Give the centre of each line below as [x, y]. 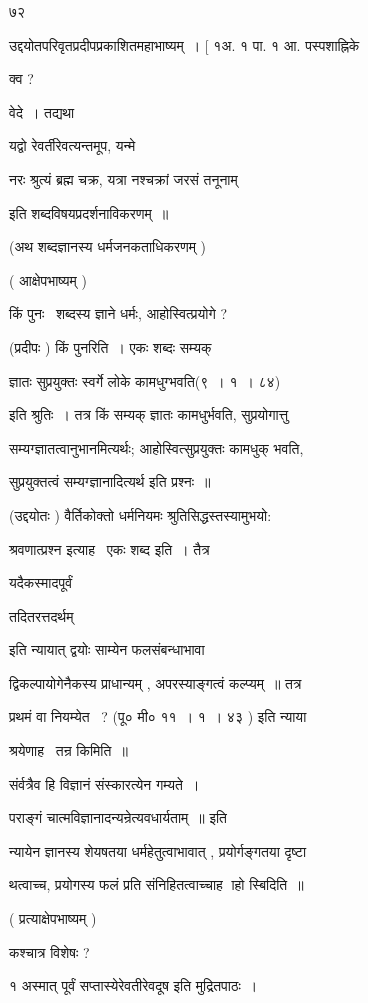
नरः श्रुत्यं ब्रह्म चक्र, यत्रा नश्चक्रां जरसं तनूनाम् [123, 178]
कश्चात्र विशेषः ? [49, 951]
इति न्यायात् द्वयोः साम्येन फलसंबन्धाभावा [107, 649]
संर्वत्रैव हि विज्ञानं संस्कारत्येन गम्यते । [104, 783]
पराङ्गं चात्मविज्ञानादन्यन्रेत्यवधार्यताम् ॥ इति [118, 817]
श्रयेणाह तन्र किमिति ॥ [68, 750]
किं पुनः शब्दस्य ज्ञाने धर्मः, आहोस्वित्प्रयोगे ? [118, 313]
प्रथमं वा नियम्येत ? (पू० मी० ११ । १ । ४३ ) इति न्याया [158, 716]
